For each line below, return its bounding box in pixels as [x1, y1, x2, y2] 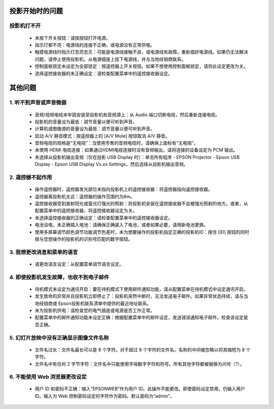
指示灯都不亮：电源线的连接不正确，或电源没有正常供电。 [35, 42, 155, 48]
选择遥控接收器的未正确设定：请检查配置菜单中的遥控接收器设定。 [35, 70, 173, 76]
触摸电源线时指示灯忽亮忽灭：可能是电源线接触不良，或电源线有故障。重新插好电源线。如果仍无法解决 [35, 49, 248, 55]
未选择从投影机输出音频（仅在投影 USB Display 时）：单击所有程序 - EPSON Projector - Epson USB [35, 154, 240, 160]
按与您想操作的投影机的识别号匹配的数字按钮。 [35, 236, 133, 242]
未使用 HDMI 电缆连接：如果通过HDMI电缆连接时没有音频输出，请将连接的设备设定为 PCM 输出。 [35, 147, 238, 153]
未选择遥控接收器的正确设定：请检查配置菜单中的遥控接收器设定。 [35, 215, 173, 221]
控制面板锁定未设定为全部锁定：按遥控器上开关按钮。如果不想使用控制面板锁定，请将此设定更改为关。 [35, 63, 248, 70]
